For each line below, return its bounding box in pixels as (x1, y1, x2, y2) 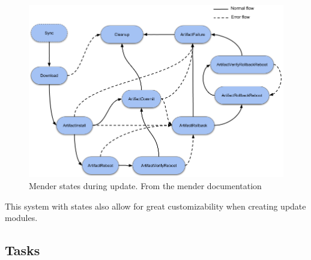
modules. (5, 211, 38, 224)
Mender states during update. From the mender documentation (29, 180, 262, 192)
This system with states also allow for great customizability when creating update (5, 199, 306, 212)
